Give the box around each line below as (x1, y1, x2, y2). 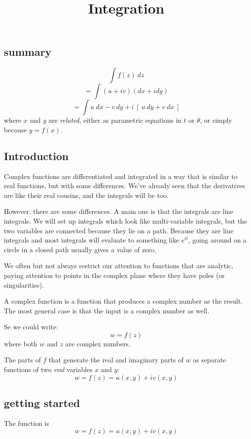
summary (4, 44, 51, 59)
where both (4, 338, 37, 348)
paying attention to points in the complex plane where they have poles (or (4, 270, 225, 280)
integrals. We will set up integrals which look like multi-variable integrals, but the (4, 215, 247, 226)
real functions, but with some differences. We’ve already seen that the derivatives (4, 180, 245, 191)
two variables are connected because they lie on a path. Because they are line (4, 225, 234, 235)
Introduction (4, 148, 69, 163)
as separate (193, 355, 226, 365)
